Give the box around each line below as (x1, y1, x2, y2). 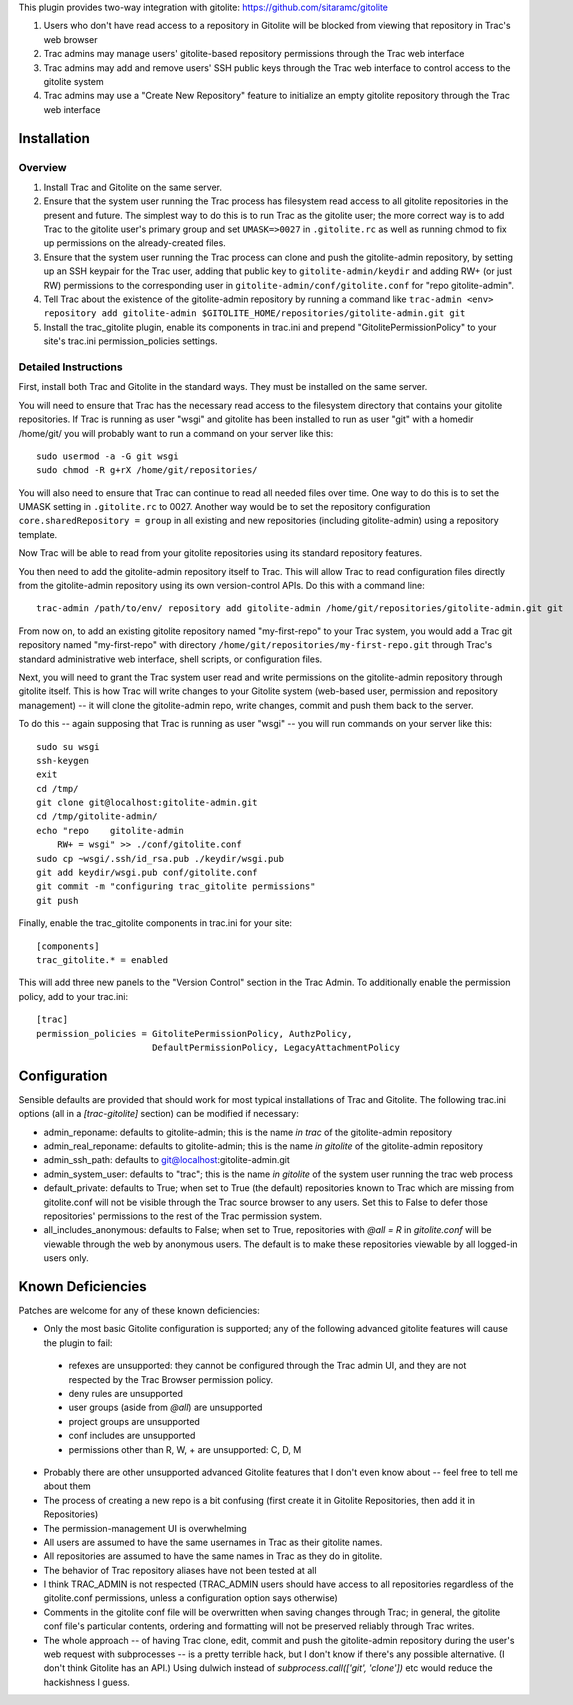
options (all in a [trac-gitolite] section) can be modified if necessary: (18, 1108, 299, 1120)
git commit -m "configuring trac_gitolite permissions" (36, 881, 316, 892)
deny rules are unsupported (68, 1388, 184, 1400)
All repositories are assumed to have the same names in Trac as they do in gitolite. (43, 1550, 383, 1562)
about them (43, 1480, 91, 1492)
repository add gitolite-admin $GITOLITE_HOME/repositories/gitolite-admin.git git (43, 308, 466, 319)
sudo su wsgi (36, 741, 100, 752)
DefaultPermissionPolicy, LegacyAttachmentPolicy (151, 1041, 400, 1053)
